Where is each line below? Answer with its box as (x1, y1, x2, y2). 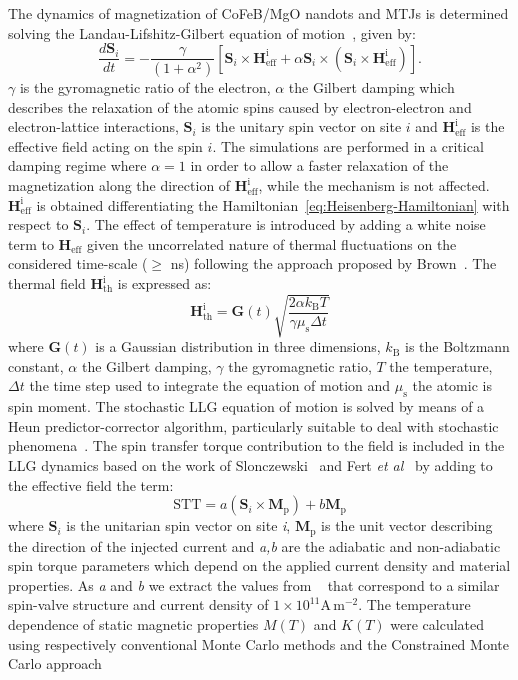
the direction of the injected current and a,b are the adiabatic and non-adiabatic (8, 535, 501, 556)
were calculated (390, 613, 485, 634)
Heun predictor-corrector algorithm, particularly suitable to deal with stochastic (8, 415, 499, 436)
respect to (8, 214, 69, 235)
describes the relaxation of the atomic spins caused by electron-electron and (8, 96, 472, 117)
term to (8, 233, 54, 254)
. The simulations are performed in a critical (212, 135, 484, 156)
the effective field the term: (8, 474, 174, 495)
